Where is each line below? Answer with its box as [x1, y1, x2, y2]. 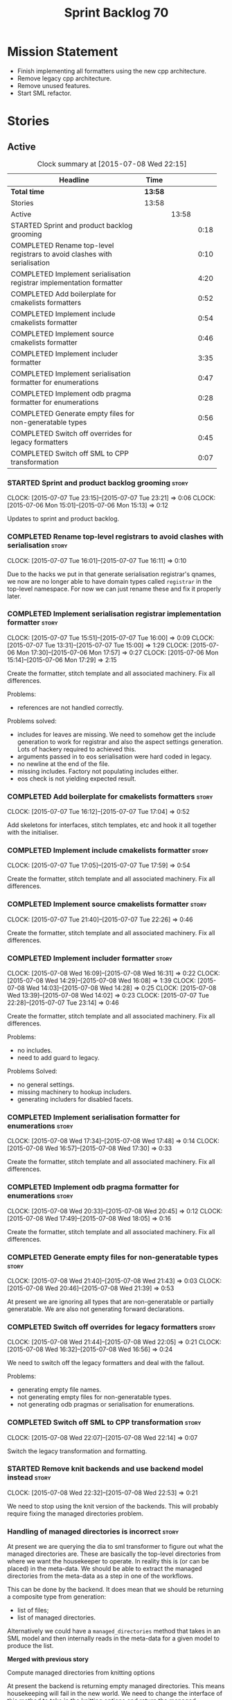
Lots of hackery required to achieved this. [17, 745, 136, 753]
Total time [10, 187, 45, 196]
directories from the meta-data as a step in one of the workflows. [7, 1572, 194, 1580]
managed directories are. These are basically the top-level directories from [7, 1550, 222, 1558]
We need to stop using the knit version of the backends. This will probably [7, 1502, 219, 1510]
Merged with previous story [7, 1655, 89, 1663]
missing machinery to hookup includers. [17, 1088, 132, 1096]
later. [7, 591, 22, 600]
